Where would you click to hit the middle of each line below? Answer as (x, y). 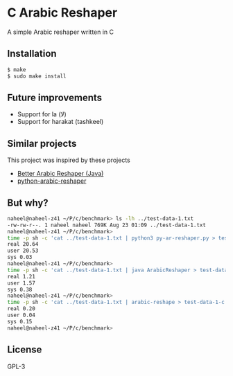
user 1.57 (21, 283)
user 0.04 (21, 315)
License (25, 350)
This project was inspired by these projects (69, 160)
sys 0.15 (20, 321)
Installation (32, 54)
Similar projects (42, 143)
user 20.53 (23, 251)
